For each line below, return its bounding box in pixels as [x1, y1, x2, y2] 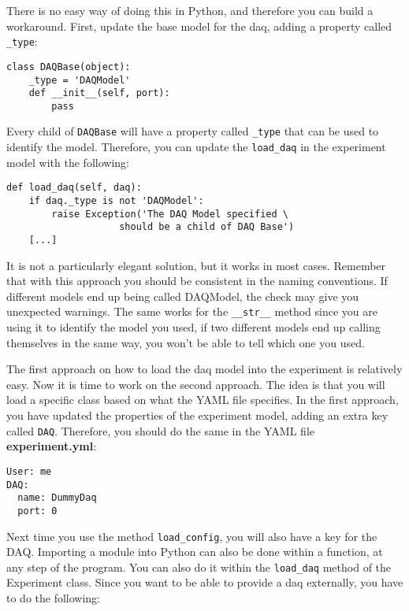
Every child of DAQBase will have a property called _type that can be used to [6, 123, 379, 139]
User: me [6, 465, 52, 477]
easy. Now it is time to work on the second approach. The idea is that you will [6, 376, 385, 392]
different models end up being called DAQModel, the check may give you [6, 287, 359, 304]
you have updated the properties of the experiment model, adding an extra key [6, 407, 389, 424]
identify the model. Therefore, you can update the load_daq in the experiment [6, 139, 386, 155]
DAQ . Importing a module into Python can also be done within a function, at [6, 543, 383, 560]
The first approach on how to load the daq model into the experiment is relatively [6, 361, 403, 377]
